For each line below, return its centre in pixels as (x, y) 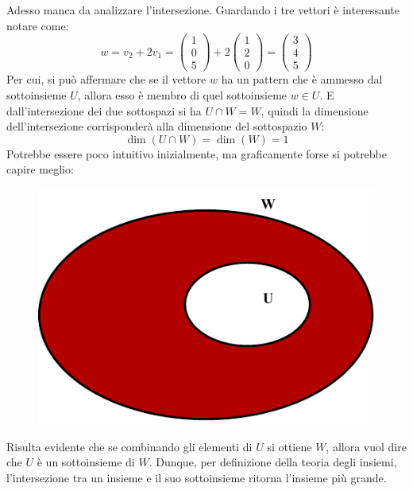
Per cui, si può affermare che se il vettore (106, 79)
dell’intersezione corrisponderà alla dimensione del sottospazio (157, 126)
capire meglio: (40, 169)
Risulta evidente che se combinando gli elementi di (129, 446)
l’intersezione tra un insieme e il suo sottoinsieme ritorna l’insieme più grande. (197, 477)
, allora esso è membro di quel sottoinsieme (182, 94)
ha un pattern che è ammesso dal (302, 79)
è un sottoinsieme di (86, 462)
